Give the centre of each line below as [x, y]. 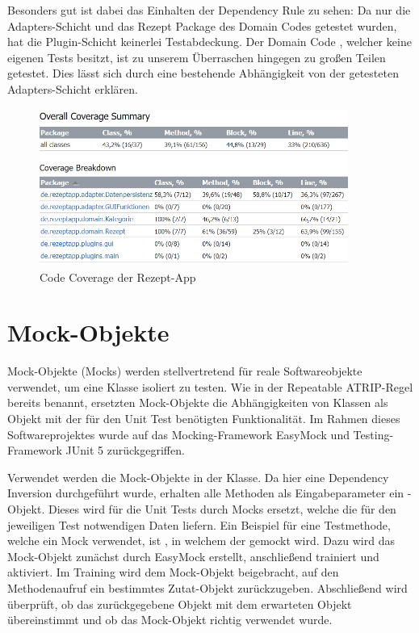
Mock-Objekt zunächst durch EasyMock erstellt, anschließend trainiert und [193, 556]
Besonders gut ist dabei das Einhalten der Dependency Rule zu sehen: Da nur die [209, 10]
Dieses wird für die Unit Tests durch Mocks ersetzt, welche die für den [222, 508]
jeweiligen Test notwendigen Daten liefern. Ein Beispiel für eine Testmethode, [199, 524]
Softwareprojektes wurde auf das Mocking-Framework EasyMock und [178, 434]
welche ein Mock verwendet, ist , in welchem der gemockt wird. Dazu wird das [201, 541]
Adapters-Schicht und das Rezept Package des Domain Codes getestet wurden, [202, 25]
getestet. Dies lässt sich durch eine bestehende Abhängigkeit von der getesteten [203, 73]
